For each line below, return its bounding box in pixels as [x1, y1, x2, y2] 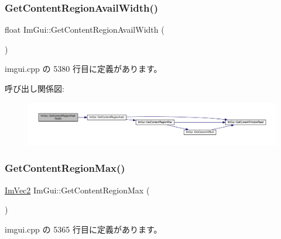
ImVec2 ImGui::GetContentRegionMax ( [5, 183, 150, 196]
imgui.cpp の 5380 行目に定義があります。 [5, 63, 162, 75]
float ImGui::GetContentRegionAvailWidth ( [5, 23, 165, 36]
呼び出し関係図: [5, 82, 64, 94]
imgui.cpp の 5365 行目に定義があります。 [5, 223, 162, 235]
